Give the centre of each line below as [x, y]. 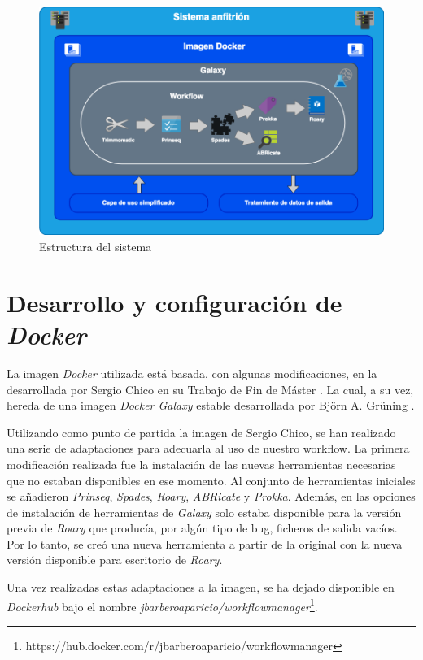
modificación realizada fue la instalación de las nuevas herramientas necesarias [201, 464]
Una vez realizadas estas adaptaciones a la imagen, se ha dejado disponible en [201, 587]
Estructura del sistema [96, 247]
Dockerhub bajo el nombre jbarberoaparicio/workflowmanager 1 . [162, 605]
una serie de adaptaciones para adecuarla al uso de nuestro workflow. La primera [208, 448]
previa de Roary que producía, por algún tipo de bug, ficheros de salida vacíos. [202, 528]
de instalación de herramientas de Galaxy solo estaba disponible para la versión [204, 512]
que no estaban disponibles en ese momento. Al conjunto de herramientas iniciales [211, 480]
